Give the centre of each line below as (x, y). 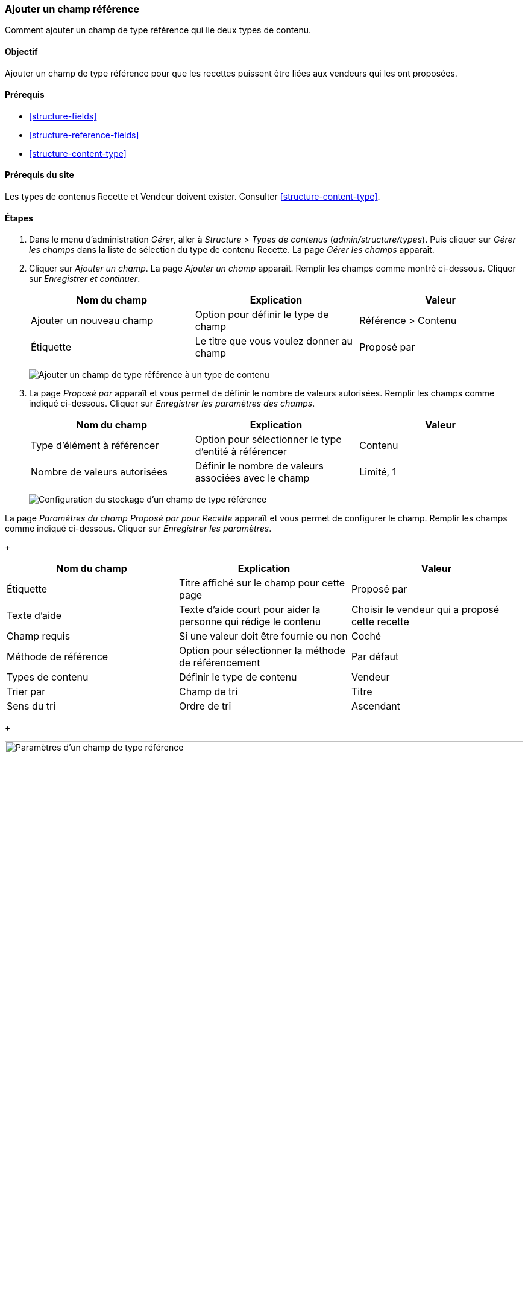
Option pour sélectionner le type (268, 440)
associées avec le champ (252, 478)
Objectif (21, 51)
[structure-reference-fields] (84, 135)
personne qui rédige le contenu (250, 622)
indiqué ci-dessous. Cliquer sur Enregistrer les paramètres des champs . (172, 404)
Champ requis (39, 636)
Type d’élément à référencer (95, 446)
